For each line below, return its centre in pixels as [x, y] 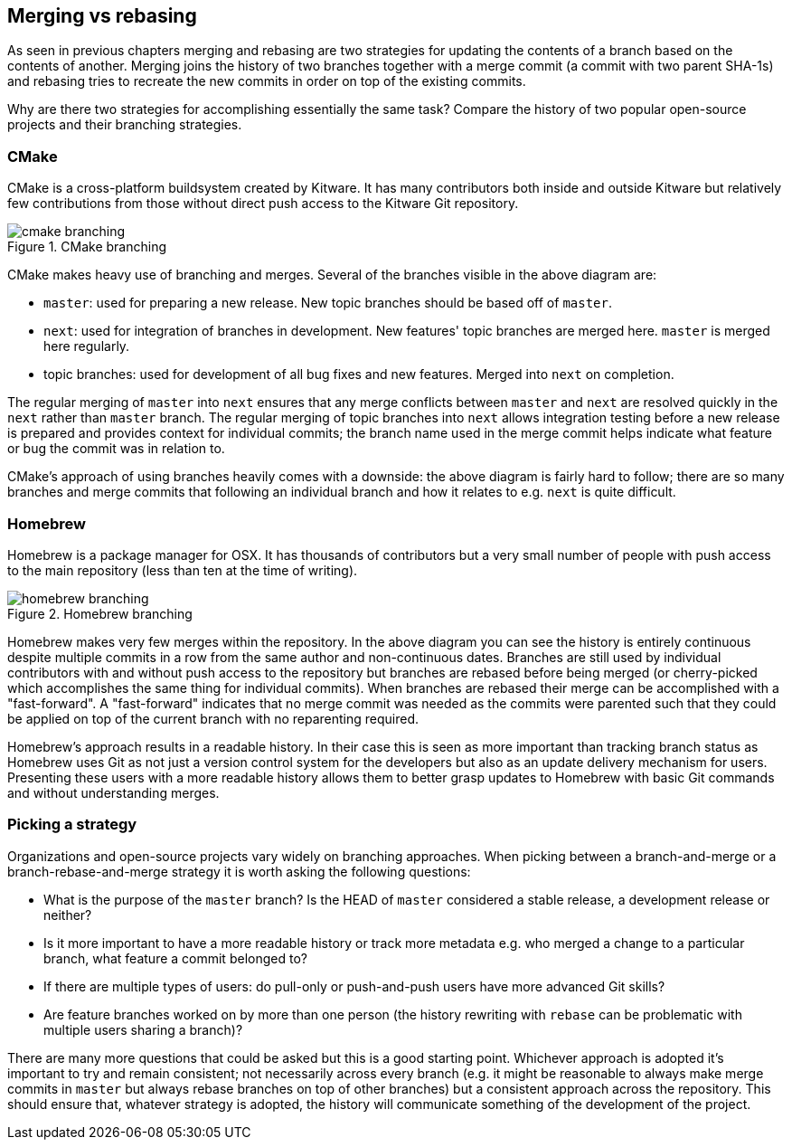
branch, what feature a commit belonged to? [175, 958]
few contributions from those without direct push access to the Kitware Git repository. [263, 204]
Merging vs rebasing [102, 16]
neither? [68, 915]
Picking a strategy [72, 825]
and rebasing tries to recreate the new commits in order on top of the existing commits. [267, 81]
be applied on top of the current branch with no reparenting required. [213, 718]
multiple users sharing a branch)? [143, 1029]
